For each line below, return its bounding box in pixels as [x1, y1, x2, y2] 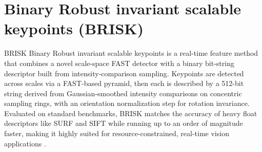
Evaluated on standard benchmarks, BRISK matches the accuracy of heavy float [4, 107, 257, 118]
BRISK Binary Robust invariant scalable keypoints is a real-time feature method [4, 48, 258, 58]
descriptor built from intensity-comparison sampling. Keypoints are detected [4, 68, 244, 78]
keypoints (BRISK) [4, 18, 144, 39]
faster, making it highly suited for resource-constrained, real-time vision [4, 128, 229, 139]
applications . [4, 138, 46, 148]
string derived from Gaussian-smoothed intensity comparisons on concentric [4, 88, 242, 98]
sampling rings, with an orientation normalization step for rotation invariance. [4, 98, 250, 108]
